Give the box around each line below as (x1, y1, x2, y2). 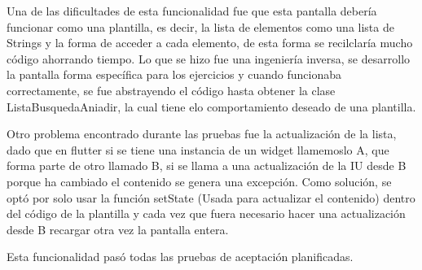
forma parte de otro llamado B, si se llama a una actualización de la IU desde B (7, 157, 407, 174)
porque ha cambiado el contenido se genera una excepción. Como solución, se (7, 172, 392, 189)
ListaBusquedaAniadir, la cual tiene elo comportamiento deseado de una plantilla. (7, 98, 416, 115)
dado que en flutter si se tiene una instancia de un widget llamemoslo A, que (7, 141, 389, 158)
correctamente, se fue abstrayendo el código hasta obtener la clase (7, 81, 336, 98)
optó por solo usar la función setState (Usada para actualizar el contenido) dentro (7, 189, 415, 206)
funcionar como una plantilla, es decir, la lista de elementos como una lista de (7, 18, 394, 35)
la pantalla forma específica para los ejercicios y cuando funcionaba (7, 66, 342, 83)
